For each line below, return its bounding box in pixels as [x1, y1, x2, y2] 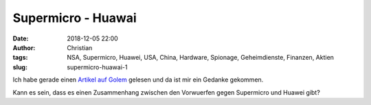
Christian [67, 43, 93, 51]
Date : [12, 34, 29, 43]
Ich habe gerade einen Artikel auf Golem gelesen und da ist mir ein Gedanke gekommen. [12, 75, 264, 84]
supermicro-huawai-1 [67, 62, 128, 71]
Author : [12, 43, 36, 51]
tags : [12, 54, 28, 62]
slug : [12, 62, 27, 71]
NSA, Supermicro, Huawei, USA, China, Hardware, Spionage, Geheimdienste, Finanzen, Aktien [67, 54, 335, 62]
